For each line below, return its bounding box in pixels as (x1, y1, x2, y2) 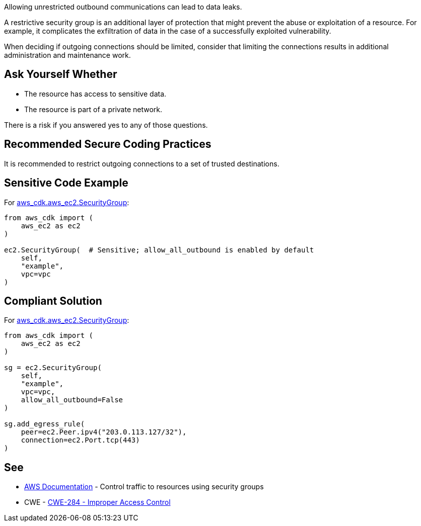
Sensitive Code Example (4, 177, 128, 190)
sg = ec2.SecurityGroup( (4, 364, 102, 372)
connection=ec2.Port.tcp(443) (21, 436, 140, 445)
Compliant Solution (4, 294, 102, 307)
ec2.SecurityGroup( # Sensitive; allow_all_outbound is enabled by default (4, 245, 314, 254)
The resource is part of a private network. (24, 105, 163, 114)
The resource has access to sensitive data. (24, 89, 167, 98)
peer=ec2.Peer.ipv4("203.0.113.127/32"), (21, 428, 187, 436)
